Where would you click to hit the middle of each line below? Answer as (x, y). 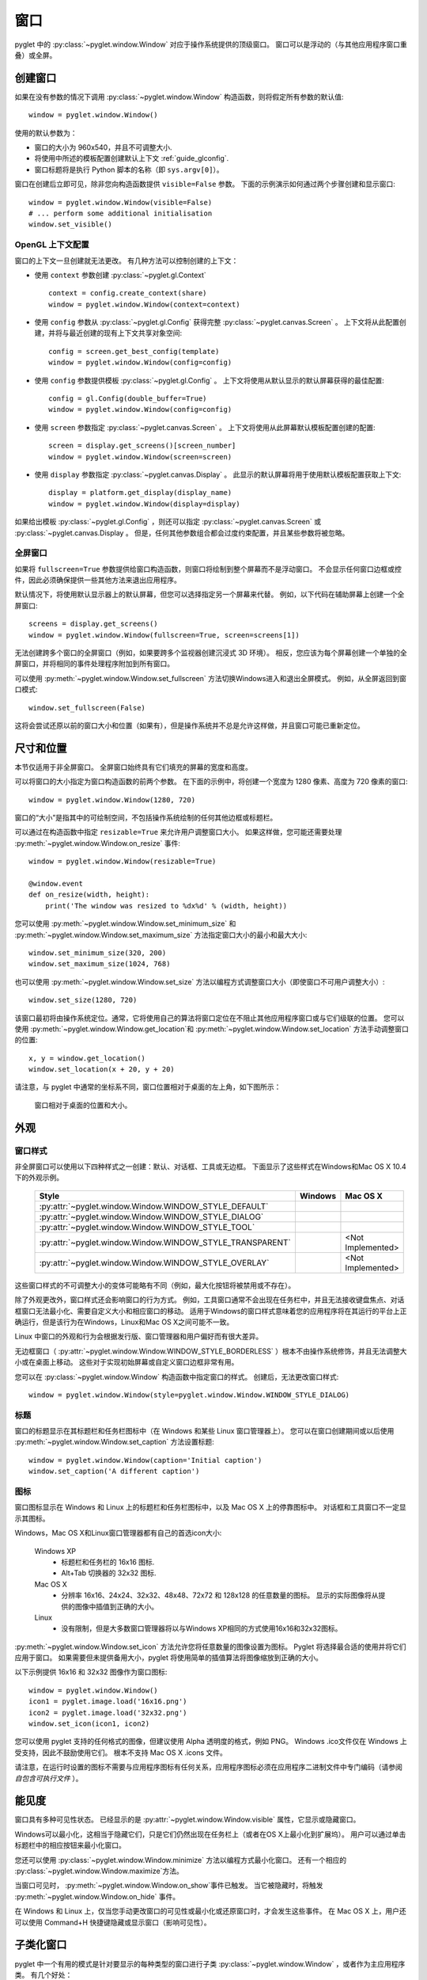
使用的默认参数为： (46, 133)
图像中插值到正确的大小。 (116, 1606)
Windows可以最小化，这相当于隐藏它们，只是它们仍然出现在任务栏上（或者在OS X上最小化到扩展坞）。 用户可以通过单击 (210, 1834)
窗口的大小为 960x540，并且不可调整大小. (103, 147)
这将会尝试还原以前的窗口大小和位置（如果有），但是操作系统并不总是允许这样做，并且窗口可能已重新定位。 (189, 725)
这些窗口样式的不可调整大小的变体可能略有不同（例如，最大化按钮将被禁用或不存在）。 (155, 1285)
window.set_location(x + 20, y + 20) (102, 1070)
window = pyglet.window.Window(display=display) (144, 504)
